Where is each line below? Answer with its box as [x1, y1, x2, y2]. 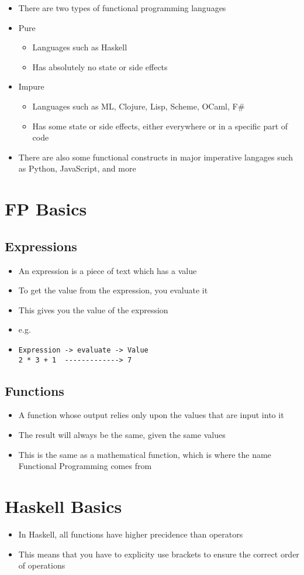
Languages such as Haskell [32, 41, 127, 53]
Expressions [5, 237, 77, 255]
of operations [18, 559, 65, 571]
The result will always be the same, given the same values [18, 429, 226, 440]
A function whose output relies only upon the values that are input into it [18, 409, 284, 421]
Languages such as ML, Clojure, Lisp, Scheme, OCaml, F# [32, 100, 245, 112]
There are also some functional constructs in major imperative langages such [18, 150, 293, 163]
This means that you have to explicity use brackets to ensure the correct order [18, 547, 299, 560]
